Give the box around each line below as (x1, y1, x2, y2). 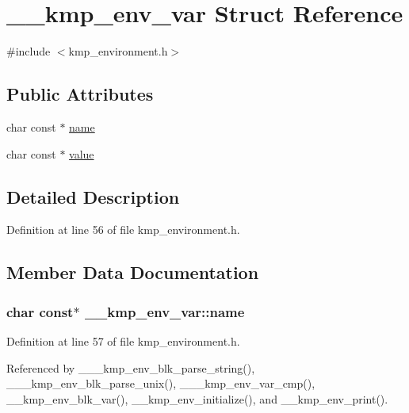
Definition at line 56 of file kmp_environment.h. (6, 221, 240, 238)
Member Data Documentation (6, 260, 259, 285)
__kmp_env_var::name (84, 301, 245, 321)
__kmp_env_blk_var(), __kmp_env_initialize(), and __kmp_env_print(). (6, 390, 388, 407)
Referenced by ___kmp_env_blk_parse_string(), (6, 359, 255, 376)
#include (6, 43, 51, 59)
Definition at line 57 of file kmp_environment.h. (6, 332, 240, 349)
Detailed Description (6, 184, 180, 208)
